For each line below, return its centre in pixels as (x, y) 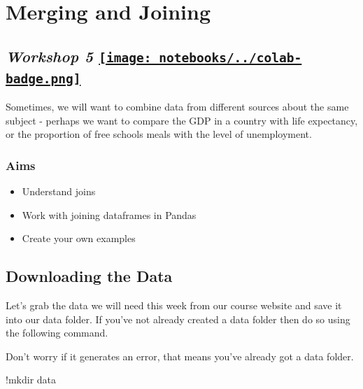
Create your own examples (79, 238)
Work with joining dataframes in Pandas (109, 214)
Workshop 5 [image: (79, 56)
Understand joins (59, 191)
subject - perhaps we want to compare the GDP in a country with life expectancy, (182, 120)
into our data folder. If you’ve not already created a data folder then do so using (178, 319)
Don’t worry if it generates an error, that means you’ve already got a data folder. (180, 356)
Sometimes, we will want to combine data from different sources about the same (177, 107)
